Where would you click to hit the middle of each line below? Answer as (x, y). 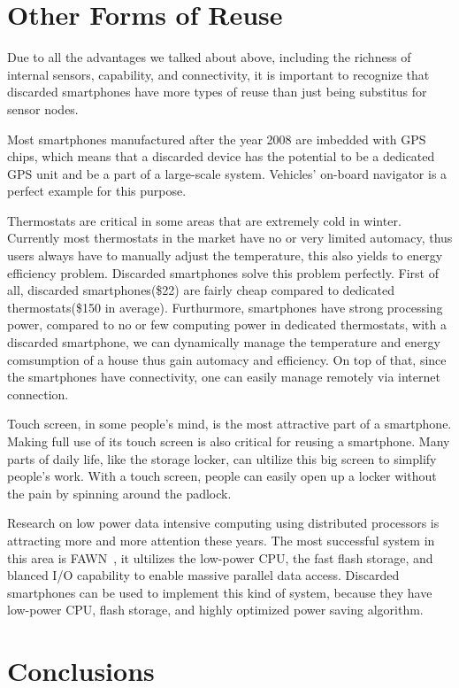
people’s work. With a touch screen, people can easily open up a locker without (222, 476)
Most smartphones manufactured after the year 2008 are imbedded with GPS (217, 139)
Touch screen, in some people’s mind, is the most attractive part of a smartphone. (229, 424)
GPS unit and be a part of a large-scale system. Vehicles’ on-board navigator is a (227, 173)
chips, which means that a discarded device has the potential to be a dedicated (221, 156)
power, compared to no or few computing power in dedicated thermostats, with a (227, 325)
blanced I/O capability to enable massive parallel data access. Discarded (203, 575)
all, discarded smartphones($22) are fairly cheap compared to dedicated (201, 290)
